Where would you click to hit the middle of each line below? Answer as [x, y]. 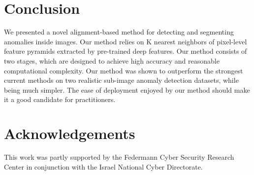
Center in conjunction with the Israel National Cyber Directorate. [103, 166]
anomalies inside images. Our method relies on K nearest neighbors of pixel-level [126, 41]
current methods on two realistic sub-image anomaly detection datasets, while [121, 80]
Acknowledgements [70, 133]
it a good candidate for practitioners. [60, 99]
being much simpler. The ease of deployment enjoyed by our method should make [127, 89]
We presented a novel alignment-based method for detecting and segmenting [119, 32]
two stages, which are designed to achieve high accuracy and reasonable [112, 60]
